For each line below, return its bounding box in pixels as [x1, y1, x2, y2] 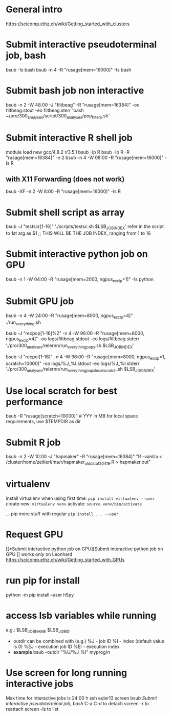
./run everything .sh [6, 319, 41, 326]
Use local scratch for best [6, 385, 117, 397]
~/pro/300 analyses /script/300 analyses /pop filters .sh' [6, 112, 110, 120]
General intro [6, 4, 63, 15]
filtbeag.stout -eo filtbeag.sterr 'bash [6, 107, 84, 113]
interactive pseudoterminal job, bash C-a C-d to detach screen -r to [6, 700, 149, 706]
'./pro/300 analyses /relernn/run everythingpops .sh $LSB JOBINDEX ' [6, 342, 135, 350]
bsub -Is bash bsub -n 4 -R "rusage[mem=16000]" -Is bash [6, 66, 132, 73]
